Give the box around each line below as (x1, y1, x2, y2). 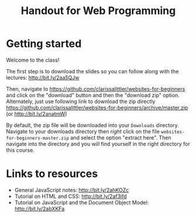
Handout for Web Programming (20, 4, 176, 18)
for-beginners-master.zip (6, 135, 69, 141)
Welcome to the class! (6, 56, 60, 63)
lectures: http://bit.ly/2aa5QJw (6, 74, 80, 81)
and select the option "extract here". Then (70, 134, 171, 141)
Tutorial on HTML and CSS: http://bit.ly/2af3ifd (14, 192, 127, 200)
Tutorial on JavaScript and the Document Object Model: (14, 199, 149, 206)
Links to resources (6, 167, 98, 180)
